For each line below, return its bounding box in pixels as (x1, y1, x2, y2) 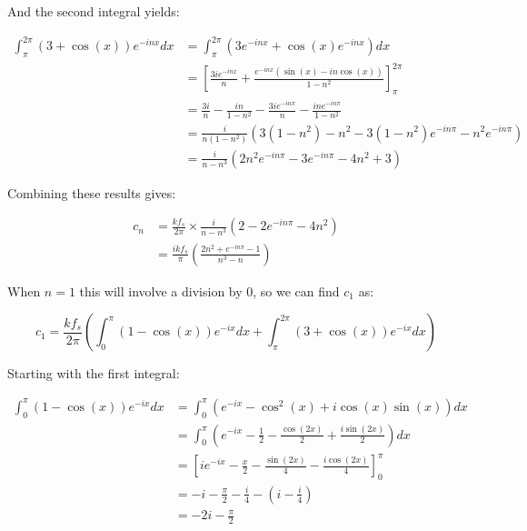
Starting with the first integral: (7, 364, 180, 383)
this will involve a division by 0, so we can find (79, 281, 340, 300)
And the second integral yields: (7, 2, 180, 20)
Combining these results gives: (7, 183, 176, 202)
